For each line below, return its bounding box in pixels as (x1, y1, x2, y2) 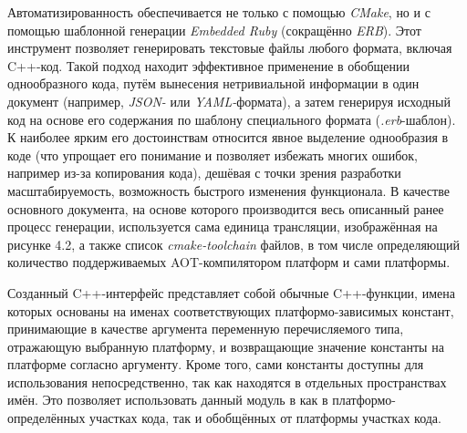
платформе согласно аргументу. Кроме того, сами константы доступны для (7, 355, 424, 374)
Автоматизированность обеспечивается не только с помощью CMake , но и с (7, 3, 431, 21)
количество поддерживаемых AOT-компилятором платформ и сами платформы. (7, 253, 451, 272)
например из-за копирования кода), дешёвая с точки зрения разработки (7, 163, 401, 182)
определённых (7, 408, 86, 428)
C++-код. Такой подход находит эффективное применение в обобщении (7, 56, 410, 75)
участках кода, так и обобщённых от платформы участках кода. (89, 408, 441, 428)
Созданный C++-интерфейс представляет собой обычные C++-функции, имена (7, 283, 455, 302)
